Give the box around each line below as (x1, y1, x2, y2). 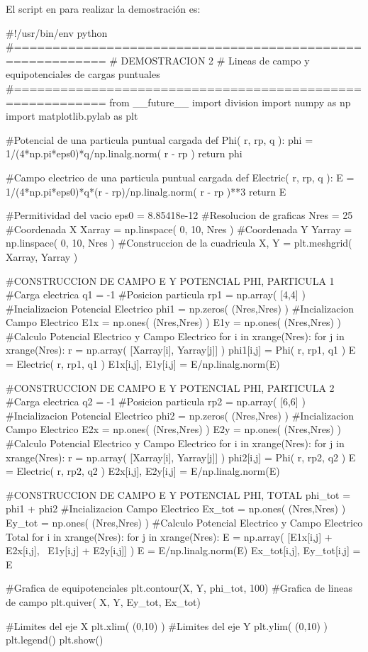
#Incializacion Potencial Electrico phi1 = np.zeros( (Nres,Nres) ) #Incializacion (6, 300, 355, 315)
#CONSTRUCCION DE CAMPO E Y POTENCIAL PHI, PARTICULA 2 (6, 380, 335, 395)
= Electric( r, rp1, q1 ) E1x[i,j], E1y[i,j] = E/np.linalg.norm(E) (6, 356, 280, 371)
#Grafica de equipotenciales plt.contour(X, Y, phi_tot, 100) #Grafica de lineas (6, 580, 352, 595)
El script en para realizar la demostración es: (6, 1, 201, 16)
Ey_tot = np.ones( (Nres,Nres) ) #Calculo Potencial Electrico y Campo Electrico (6, 515, 363, 529)
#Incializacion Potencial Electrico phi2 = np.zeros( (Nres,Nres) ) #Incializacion (6, 407, 355, 422)
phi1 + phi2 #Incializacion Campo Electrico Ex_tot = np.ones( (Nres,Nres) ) (6, 501, 346, 516)
